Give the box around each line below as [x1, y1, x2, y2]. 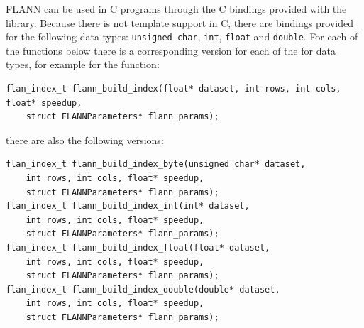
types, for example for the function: [6, 57, 160, 72]
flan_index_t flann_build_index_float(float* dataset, [6, 242, 270, 253]
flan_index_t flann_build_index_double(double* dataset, [6, 284, 280, 295]
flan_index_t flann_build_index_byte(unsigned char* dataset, [6, 159, 306, 170]
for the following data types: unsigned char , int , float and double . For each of [6, 29, 358, 44]
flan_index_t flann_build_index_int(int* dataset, [6, 201, 250, 212]
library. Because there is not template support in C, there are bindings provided [6, 15, 354, 30]
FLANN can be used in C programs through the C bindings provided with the [6, 1, 347, 16]
